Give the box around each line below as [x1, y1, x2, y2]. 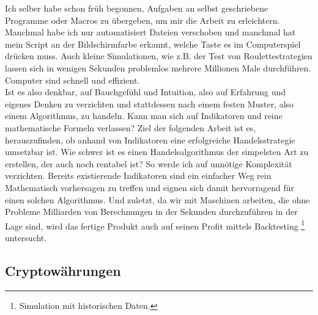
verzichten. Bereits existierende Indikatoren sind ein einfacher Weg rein [5, 169, 272, 182]
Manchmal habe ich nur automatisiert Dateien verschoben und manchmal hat [5, 26, 296, 38]
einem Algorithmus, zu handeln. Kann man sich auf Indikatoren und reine [5, 109, 283, 122]
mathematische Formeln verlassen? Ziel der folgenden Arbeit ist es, [5, 121, 256, 134]
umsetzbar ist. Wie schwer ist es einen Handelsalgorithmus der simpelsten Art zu [5, 145, 309, 158]
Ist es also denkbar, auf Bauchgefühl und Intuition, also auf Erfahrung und [5, 85, 286, 98]
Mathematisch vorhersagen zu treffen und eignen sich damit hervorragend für [5, 181, 295, 194]
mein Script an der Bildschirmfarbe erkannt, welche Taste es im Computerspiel [5, 37, 301, 50]
